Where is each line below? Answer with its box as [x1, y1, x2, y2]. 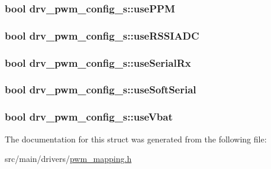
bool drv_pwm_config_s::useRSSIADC [5, 28, 199, 43]
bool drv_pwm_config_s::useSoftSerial [5, 82, 196, 97]
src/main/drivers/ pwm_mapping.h [5, 152, 132, 165]
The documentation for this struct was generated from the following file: [5, 132, 267, 145]
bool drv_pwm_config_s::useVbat [5, 109, 173, 124]
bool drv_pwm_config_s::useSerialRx [5, 55, 191, 70]
